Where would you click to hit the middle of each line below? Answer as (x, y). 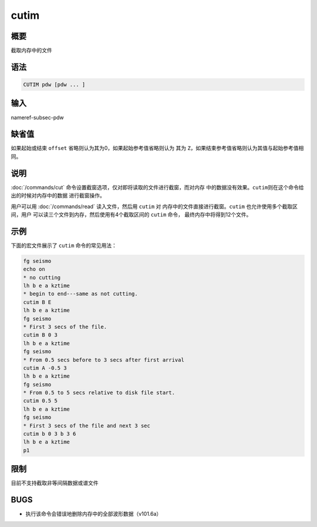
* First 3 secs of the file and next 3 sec (87, 426)
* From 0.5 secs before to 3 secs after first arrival (104, 360)
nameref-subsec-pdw (37, 117)
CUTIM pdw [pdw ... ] (54, 85)
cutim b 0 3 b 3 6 (50, 434)
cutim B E (37, 302)
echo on (34, 269)
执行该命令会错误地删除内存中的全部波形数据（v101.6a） (94, 514)
